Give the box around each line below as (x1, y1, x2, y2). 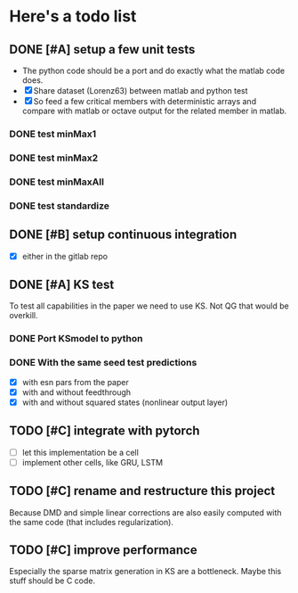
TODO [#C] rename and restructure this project (9, 483, 276, 498)
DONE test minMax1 (9, 128, 97, 140)
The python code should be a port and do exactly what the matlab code (21, 65, 286, 76)
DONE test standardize (9, 199, 109, 211)
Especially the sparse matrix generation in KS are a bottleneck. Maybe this (9, 566, 282, 577)
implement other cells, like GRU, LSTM (21, 457, 163, 467)
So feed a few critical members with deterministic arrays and (33, 96, 256, 106)
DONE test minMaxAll (9, 176, 105, 188)
